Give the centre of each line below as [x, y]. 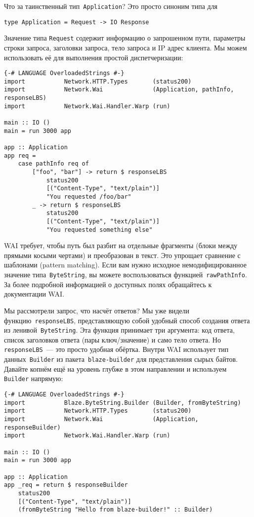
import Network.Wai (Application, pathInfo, [119, 90]
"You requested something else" [99, 230]
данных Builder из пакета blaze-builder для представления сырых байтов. [121, 359]
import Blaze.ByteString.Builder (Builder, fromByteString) [123, 403]
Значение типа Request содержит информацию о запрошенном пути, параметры [125, 38]
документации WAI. [34, 294]
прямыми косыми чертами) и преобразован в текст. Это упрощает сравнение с [122, 255]
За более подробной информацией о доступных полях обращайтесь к [108, 284]
